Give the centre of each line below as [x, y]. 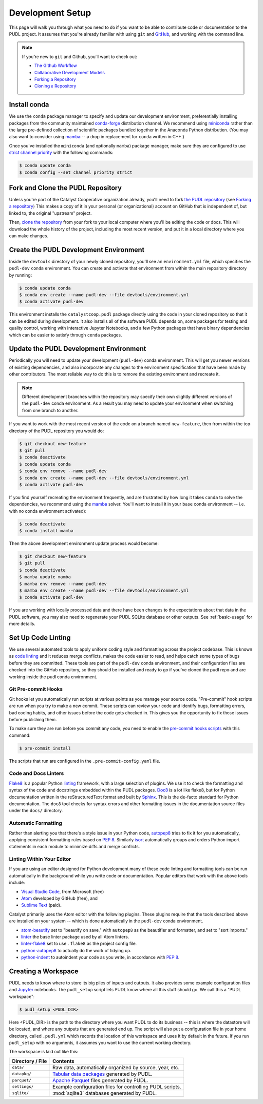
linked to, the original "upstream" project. [50, 213]
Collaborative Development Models [69, 72]
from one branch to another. [50, 410]
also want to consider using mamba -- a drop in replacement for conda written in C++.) [97, 137]
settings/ [23, 1087]
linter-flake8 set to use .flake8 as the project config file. [79, 944]
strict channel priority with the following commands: [61, 153]
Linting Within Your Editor [40, 859]
